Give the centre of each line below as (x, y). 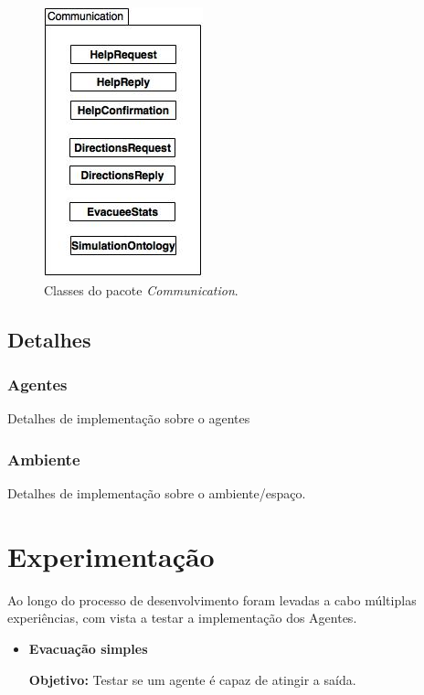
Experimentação (111, 556)
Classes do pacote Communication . (141, 289)
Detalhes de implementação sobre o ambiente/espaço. (157, 493)
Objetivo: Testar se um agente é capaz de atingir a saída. (192, 679)
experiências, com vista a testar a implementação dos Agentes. (182, 618)
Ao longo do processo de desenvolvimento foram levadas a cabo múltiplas (212, 599)
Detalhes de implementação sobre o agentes (129, 418)
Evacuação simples (88, 648)
